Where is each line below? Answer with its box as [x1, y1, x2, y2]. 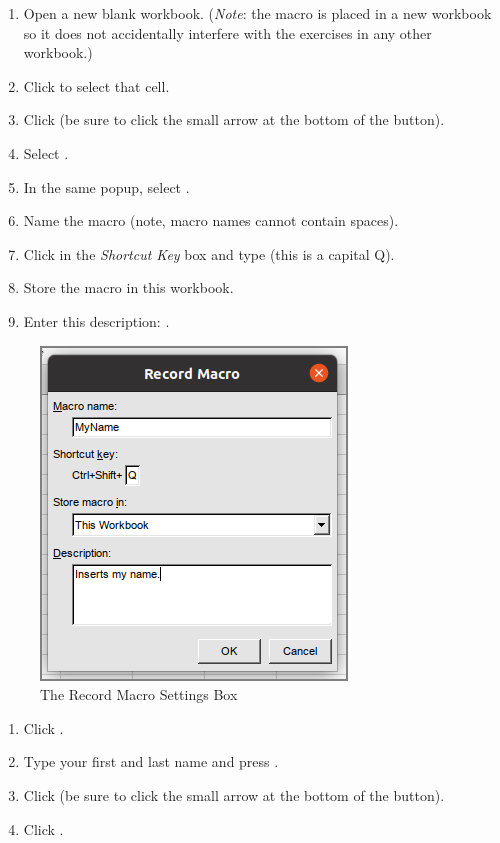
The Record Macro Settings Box [40, 684, 238, 705]
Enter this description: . [23, 310, 170, 331]
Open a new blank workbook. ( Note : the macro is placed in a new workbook [23, 3, 492, 23]
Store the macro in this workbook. [23, 277, 234, 298]
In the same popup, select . [23, 176, 190, 197]
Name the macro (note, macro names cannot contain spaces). [23, 210, 399, 231]
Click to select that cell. [23, 75, 170, 96]
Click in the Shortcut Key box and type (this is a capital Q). [23, 243, 395, 264]
